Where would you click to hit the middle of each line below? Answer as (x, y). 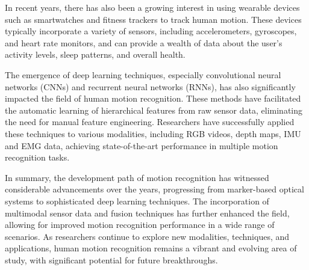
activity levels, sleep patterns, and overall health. (95, 54)
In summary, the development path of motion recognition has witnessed (137, 177)
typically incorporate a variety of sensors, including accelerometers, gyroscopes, (151, 31)
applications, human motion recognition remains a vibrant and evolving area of (151, 248)
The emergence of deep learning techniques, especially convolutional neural (143, 74)
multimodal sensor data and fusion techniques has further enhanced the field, (147, 213)
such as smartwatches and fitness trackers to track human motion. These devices (153, 19)
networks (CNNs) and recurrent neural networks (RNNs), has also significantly (150, 86)
